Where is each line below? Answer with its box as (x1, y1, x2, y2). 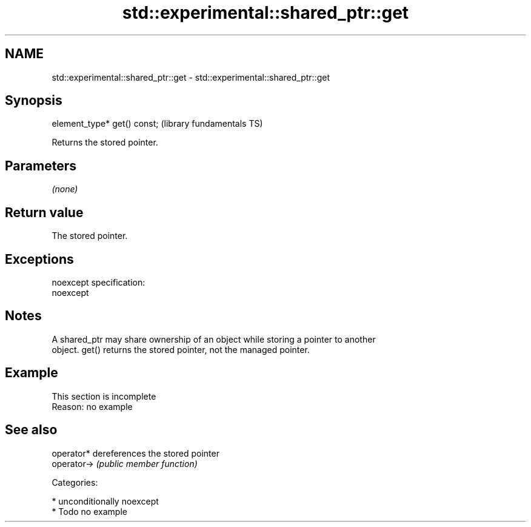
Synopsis (5, 93, 62, 109)
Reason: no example (52, 401, 133, 412)
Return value (5, 204, 84, 220)
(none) (52, 184, 78, 195)
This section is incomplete (52, 391, 156, 401)
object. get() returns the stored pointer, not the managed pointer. (52, 344, 310, 355)
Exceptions (5, 251, 74, 267)
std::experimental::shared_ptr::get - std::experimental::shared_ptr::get (52, 72, 330, 82)
